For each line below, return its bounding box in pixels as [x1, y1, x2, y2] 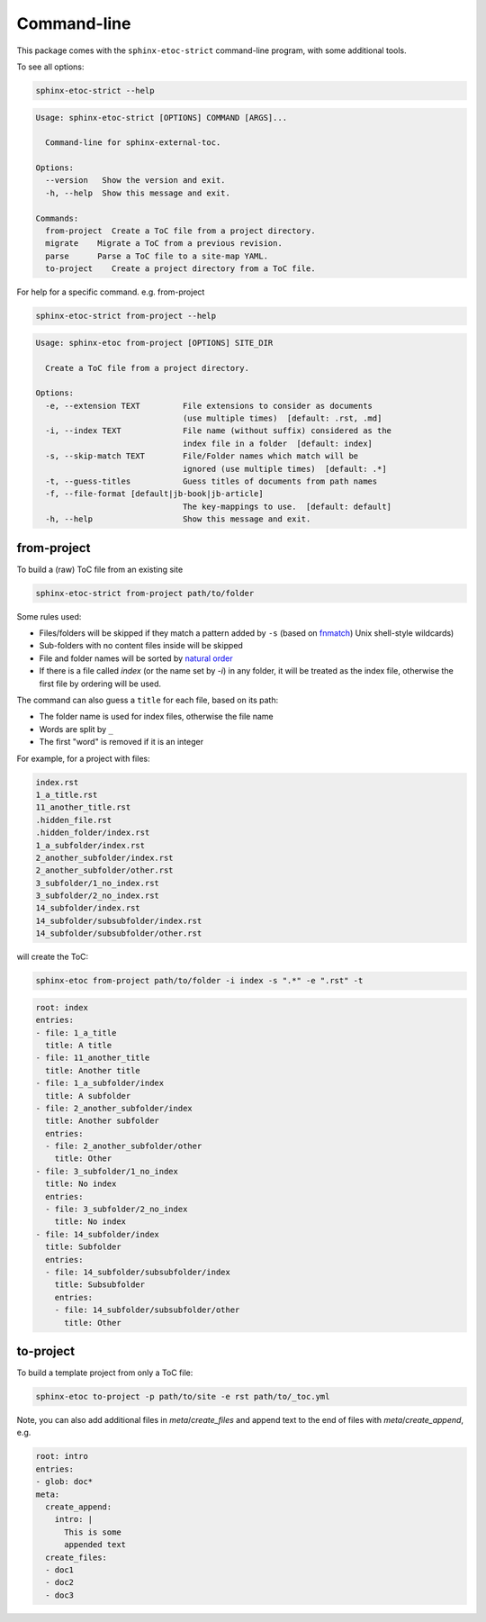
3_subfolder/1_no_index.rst [35, 878, 159, 888]
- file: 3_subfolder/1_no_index [35, 1166, 179, 1176]
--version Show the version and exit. [45, 176, 226, 186]
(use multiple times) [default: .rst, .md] [182, 413, 382, 423]
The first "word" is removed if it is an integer [39, 737, 204, 748]
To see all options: [16, 61, 85, 72]
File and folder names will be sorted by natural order [39, 653, 233, 664]
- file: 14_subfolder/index [35, 1229, 159, 1239]
